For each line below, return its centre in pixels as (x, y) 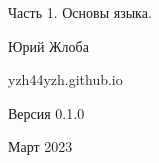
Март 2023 (40, 146)
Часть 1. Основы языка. (80, 12)
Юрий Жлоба (48, 45)
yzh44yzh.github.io (65, 79)
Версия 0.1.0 (46, 112)
